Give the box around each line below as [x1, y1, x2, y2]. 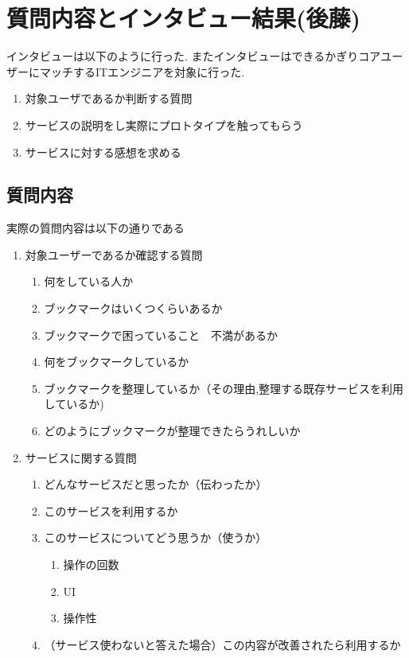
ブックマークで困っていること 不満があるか [44, 326, 278, 343]
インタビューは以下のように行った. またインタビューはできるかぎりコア [6, 48, 381, 64]
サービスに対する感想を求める [25, 143, 181, 160]
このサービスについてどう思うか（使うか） [44, 529, 267, 546]
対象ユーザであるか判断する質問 [25, 90, 193, 107]
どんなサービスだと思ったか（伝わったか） [44, 476, 267, 493]
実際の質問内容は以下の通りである [6, 220, 185, 236]
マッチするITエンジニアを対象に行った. [39, 63, 245, 80]
